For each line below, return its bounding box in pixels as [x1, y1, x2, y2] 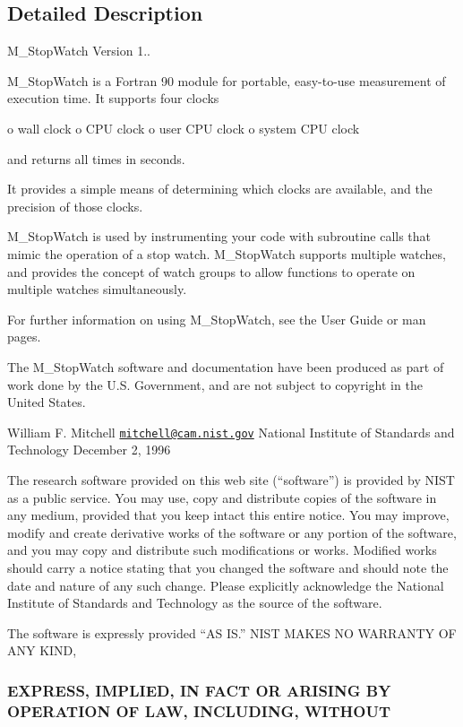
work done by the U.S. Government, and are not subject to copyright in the [7, 375, 423, 394]
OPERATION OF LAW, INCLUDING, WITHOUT [7, 699, 390, 722]
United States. [7, 393, 86, 411]
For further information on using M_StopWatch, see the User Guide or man [7, 309, 426, 328]
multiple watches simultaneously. [7, 280, 187, 299]
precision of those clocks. [7, 196, 143, 215]
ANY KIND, [7, 641, 77, 660]
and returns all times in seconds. [7, 149, 185, 168]
